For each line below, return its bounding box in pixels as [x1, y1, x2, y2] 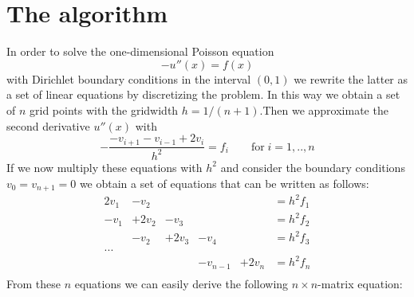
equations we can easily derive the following [74, 275, 289, 291]
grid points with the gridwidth [30, 101, 179, 118]
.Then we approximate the [259, 101, 388, 118]
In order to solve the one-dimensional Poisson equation [6, 43, 274, 60]
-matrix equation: [317, 275, 403, 291]
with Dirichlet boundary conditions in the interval [6, 70, 251, 87]
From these [6, 275, 61, 291]
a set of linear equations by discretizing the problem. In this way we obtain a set [6, 86, 400, 103]
